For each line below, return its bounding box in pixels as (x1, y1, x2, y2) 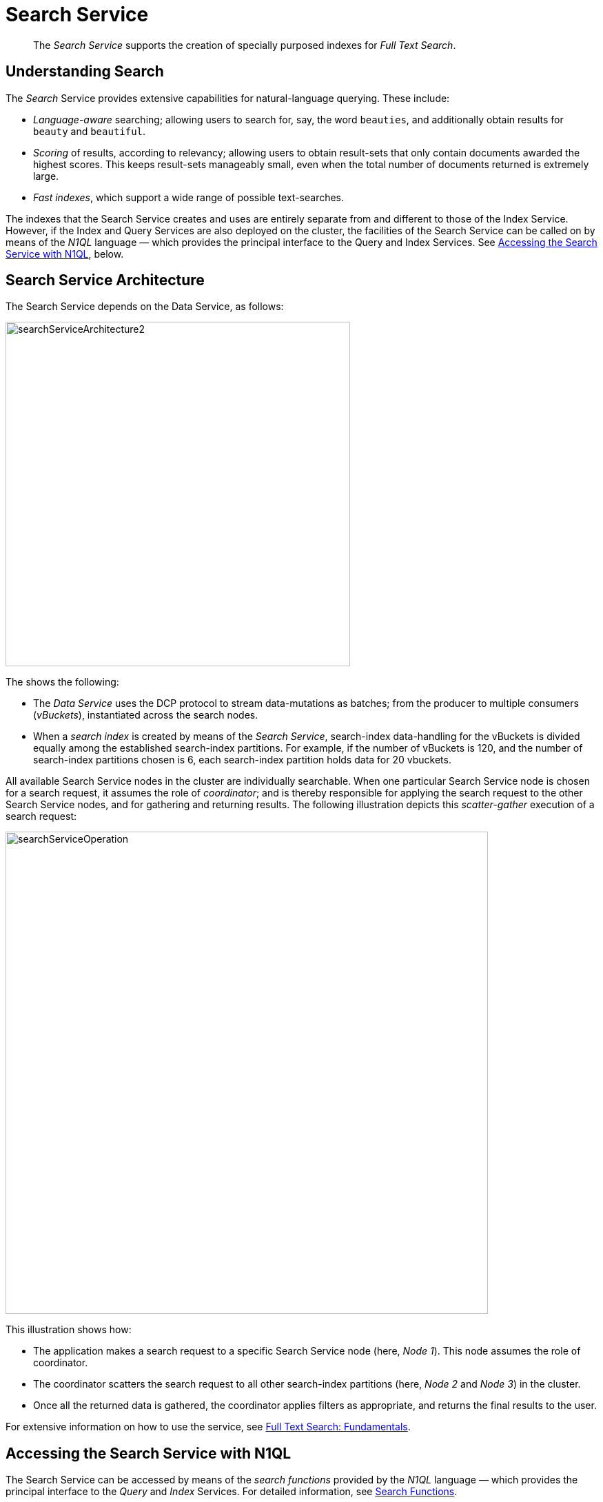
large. (33, 169, 59, 182)
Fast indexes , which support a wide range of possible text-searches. (33, 191, 345, 203)
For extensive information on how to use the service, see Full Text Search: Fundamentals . (6, 1421, 411, 1433)
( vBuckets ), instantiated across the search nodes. (33, 709, 258, 721)
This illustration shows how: (6, 1324, 132, 1336)
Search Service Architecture (6, 271, 205, 289)
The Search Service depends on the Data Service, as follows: (6, 300, 284, 313)
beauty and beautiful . (33, 125, 146, 137)
